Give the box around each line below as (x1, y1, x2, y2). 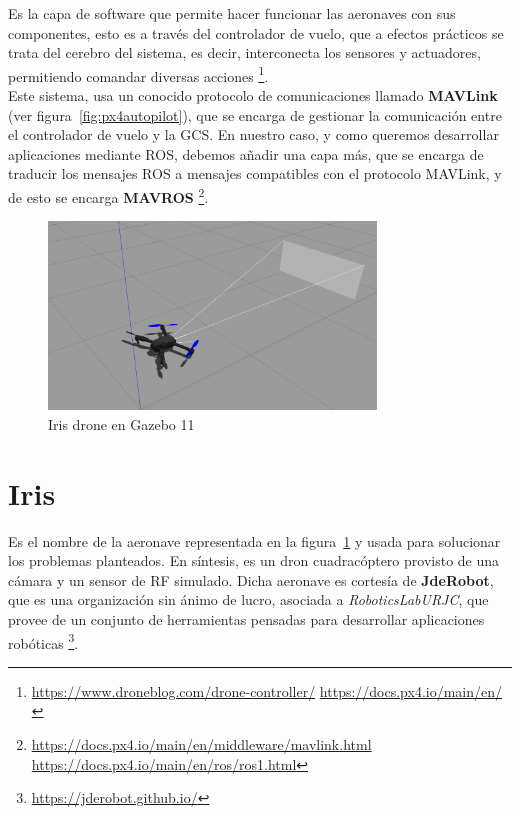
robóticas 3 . (8, 629, 79, 653)
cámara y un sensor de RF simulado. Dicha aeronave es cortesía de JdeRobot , (8, 569, 494, 590)
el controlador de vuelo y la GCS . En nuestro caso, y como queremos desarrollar (8, 124, 499, 145)
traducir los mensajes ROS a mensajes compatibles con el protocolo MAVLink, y (8, 163, 502, 184)
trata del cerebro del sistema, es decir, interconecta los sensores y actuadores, (8, 42, 481, 63)
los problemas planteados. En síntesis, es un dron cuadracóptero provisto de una (8, 550, 500, 571)
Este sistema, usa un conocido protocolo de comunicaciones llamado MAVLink (8, 85, 498, 106)
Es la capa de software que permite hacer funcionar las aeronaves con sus (8, 3, 456, 23)
